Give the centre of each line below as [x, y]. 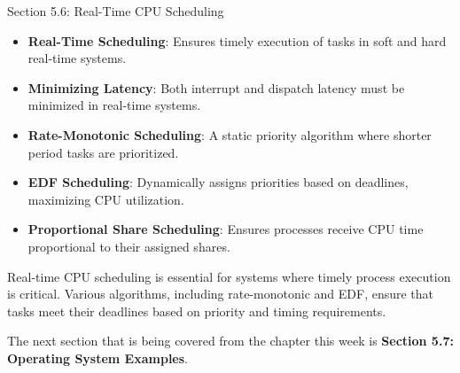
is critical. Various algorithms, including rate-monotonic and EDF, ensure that [221, 294]
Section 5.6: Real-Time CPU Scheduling [116, 11]
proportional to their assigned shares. [129, 246]
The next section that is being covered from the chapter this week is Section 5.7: [230, 341]
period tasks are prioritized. [103, 152]
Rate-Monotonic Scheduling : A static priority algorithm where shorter [230, 134]
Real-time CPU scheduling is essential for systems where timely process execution [229, 276]
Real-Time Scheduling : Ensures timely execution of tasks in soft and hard [237, 40]
